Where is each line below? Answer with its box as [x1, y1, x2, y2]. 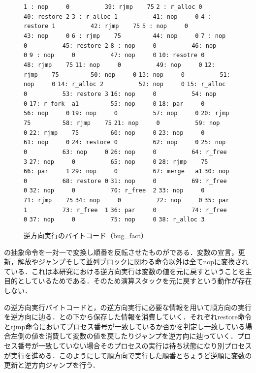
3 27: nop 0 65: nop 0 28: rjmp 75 [24, 158, 208, 165]
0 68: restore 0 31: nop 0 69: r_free [24, 177, 227, 185]
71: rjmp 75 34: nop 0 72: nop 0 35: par [24, 197, 229, 204]
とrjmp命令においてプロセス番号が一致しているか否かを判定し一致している [4, 321, 245, 331]
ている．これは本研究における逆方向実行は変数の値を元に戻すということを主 [4, 266, 252, 276]
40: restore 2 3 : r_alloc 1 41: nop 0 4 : [24, 13, 212, 20]
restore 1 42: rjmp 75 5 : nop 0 [24, 23, 188, 30]
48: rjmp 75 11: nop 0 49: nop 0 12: [24, 61, 215, 68]
